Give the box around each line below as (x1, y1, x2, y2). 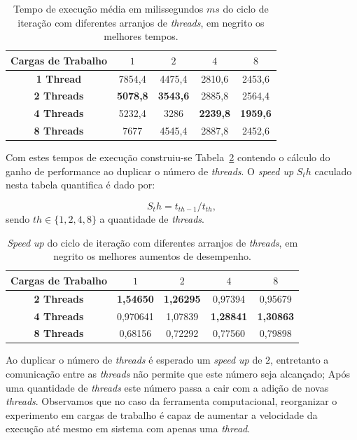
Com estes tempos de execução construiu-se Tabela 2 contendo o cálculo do (6, 150, 330, 165)
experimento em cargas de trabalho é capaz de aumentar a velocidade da (6, 407, 318, 422)
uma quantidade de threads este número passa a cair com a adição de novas (6, 380, 329, 394)
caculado (314, 163, 352, 178)
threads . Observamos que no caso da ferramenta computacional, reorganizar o (6, 394, 337, 408)
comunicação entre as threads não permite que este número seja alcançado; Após (6, 366, 350, 381)
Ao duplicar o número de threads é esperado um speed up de (6, 352, 262, 367)
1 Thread (36, 71, 82, 85)
